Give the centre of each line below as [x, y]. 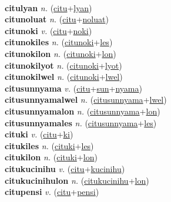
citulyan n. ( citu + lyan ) [48, 7]
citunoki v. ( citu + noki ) [48, 30]
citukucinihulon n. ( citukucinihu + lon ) [77, 180]
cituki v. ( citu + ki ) [39, 134]
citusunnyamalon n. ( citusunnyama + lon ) [83, 111]
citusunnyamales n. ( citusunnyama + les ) [81, 122]
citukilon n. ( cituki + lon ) [51, 157]
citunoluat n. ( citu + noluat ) [57, 19]
